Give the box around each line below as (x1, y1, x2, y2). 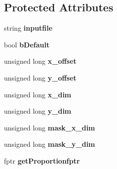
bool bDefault (4, 39, 50, 49)
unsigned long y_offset (4, 72, 77, 83)
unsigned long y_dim (4, 106, 72, 116)
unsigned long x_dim (4, 89, 72, 99)
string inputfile (4, 23, 53, 33)
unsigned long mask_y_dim (4, 139, 95, 149)
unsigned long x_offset (4, 56, 77, 66)
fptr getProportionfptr (4, 155, 80, 166)
